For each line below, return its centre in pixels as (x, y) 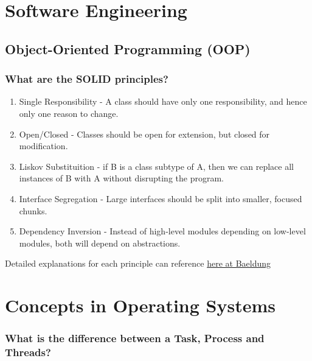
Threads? (28, 352)
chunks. (33, 210)
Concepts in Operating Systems (140, 305)
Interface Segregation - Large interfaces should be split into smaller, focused (161, 198)
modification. (43, 146)
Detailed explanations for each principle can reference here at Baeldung (138, 263)
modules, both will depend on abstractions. (100, 243)
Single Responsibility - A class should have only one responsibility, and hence (163, 101)
